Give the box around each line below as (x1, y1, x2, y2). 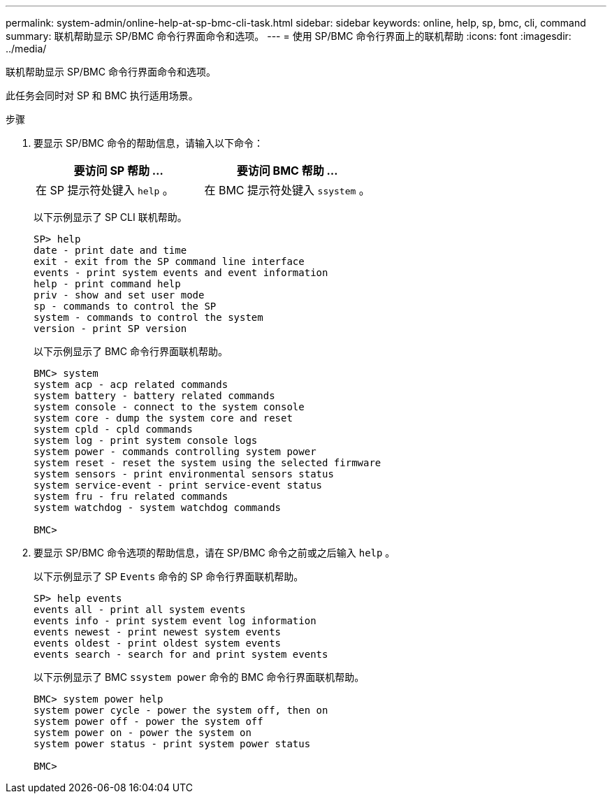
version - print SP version (34, 323, 187, 334)
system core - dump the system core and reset (34, 412, 293, 424)
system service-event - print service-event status (34, 480, 323, 491)
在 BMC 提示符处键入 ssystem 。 (204, 183, 370, 197)
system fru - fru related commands (34, 491, 228, 502)
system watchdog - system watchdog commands (34, 502, 282, 513)
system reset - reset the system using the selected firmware (34, 457, 381, 468)
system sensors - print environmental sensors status (34, 468, 334, 480)
